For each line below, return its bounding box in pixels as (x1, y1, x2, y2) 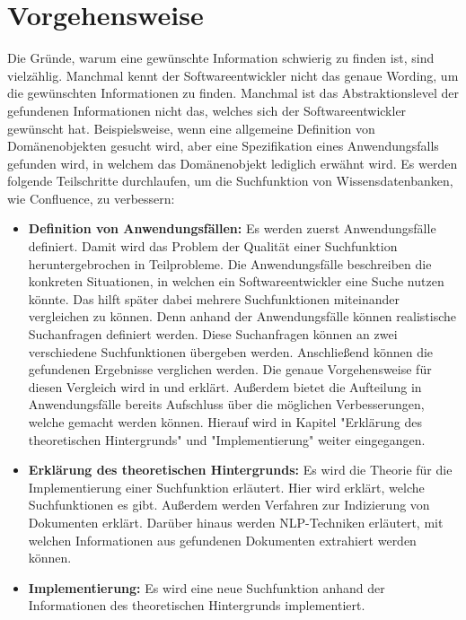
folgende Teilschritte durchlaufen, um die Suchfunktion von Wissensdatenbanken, (7, 171, 453, 190)
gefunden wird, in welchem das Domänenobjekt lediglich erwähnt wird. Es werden (7, 153, 458, 172)
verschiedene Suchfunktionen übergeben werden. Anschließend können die (28, 342, 434, 361)
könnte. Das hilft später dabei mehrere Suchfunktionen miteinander (28, 289, 400, 308)
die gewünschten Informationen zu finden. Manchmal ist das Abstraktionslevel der (7, 83, 459, 102)
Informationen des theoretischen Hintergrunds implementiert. (28, 596, 365, 615)
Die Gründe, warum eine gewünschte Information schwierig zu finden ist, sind (7, 48, 435, 67)
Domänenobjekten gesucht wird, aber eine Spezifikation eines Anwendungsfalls (7, 136, 439, 155)
